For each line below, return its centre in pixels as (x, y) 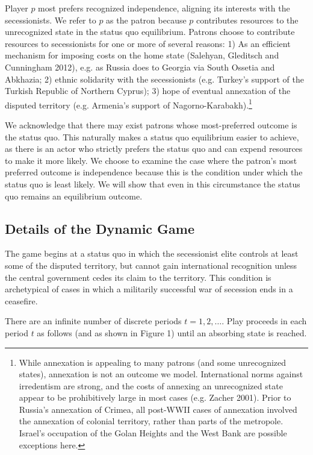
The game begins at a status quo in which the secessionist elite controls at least (152, 253)
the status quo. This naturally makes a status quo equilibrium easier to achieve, (152, 136)
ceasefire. (21, 300)
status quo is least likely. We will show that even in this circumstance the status (153, 184)
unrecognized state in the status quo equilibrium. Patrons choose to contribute (150, 32)
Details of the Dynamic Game (100, 228)
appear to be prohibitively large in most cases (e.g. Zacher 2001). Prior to (155, 397)
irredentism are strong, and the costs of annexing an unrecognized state (151, 385)
